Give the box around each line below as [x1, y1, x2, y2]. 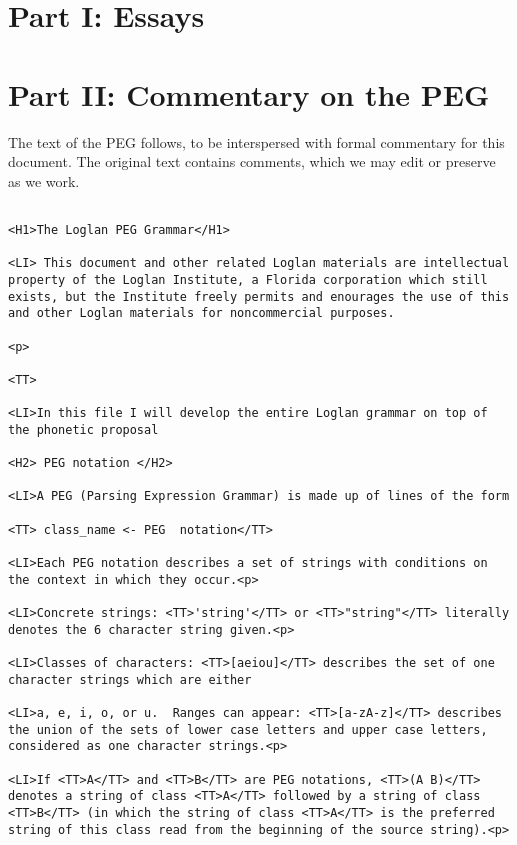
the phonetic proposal [8, 422, 159, 437]
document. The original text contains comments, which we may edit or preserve [8, 151, 496, 172]
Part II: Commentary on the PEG [8, 73, 490, 114]
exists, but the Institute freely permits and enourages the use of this [8, 289, 510, 304]
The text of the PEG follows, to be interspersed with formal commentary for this [8, 131, 505, 152]
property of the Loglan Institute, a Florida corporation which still [8, 272, 488, 287]
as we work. [8, 170, 80, 191]
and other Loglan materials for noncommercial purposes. [8, 306, 395, 321]
